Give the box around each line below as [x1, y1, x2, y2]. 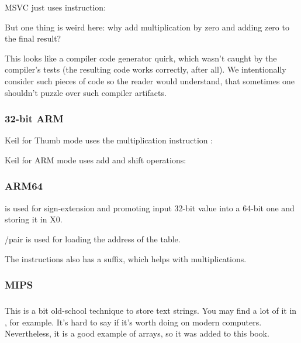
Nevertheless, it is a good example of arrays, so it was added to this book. [5, 327, 269, 339]
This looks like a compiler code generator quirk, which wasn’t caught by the [5, 52, 277, 64]
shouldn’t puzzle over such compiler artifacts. [5, 86, 167, 98]
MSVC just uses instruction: [5, 1, 106, 13]
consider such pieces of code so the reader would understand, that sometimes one [5, 74, 295, 87]
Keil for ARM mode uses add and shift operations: [5, 153, 186, 166]
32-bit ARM [5, 111, 64, 126]
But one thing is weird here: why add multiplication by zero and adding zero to [5, 20, 289, 33]
